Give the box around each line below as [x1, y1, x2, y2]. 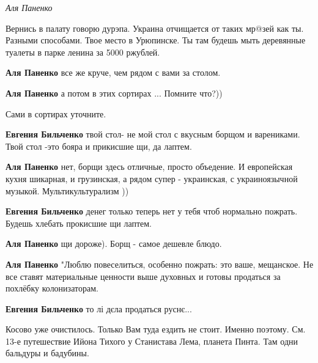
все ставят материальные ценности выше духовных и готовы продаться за [6, 269, 281, 282]
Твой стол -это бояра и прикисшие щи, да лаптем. [6, 139, 192, 152]
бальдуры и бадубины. [6, 346, 89, 359]
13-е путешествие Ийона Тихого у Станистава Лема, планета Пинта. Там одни [6, 334, 298, 347]
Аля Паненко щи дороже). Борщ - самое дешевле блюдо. [6, 237, 222, 250]
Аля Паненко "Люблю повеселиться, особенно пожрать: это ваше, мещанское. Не [6, 257, 314, 270]
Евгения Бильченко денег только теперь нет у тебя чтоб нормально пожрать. [6, 205, 298, 218]
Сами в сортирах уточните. [6, 107, 106, 120]
